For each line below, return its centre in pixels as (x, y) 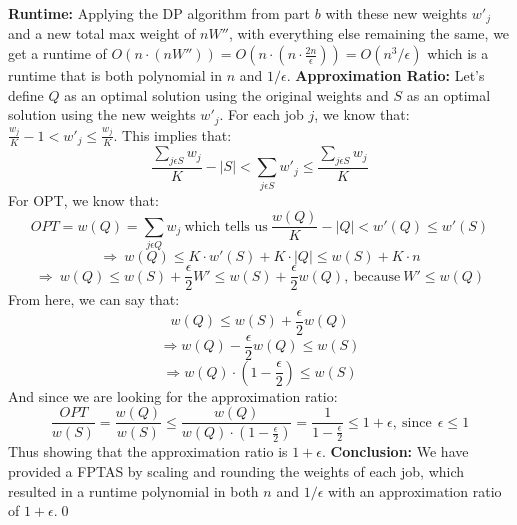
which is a (458, 53)
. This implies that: (172, 134)
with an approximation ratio (414, 490)
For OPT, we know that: (83, 199)
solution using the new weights (102, 114)
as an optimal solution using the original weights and (226, 94)
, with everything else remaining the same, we (369, 33)
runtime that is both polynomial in (115, 75)
